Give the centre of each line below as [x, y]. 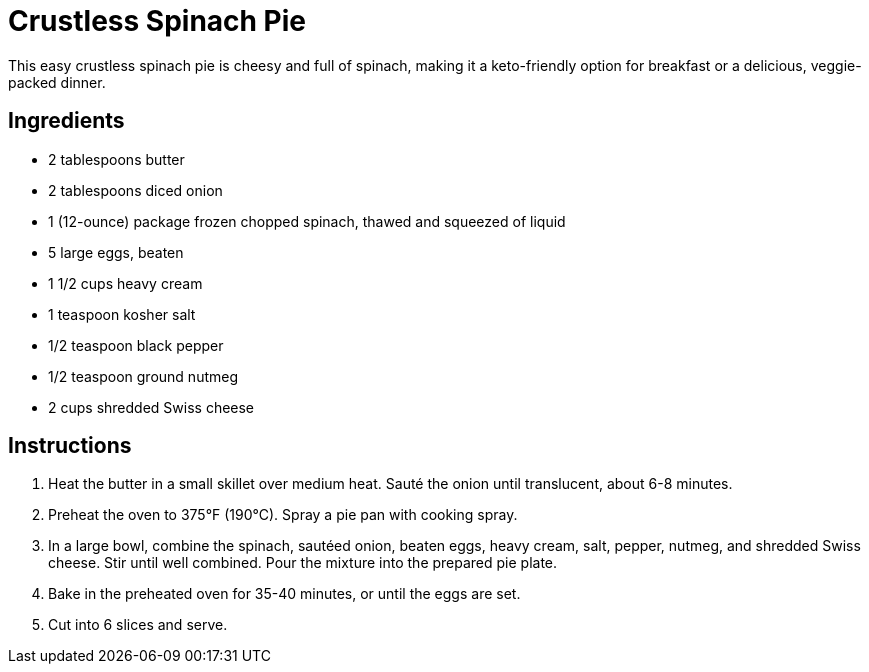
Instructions [70, 446]
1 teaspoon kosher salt [122, 314]
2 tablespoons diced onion [135, 190]
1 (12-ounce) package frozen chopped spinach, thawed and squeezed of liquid [307, 221]
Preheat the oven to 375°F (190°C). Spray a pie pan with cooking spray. [283, 515]
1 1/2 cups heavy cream [125, 283]
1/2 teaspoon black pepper [136, 345]
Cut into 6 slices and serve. [138, 625]
